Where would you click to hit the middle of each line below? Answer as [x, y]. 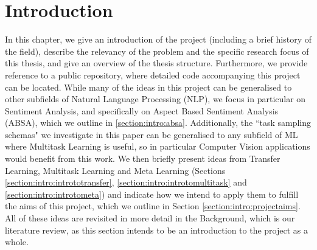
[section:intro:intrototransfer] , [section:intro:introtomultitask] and [126, 182]
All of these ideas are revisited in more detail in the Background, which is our [150, 218]
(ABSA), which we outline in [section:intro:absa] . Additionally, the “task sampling [158, 123]
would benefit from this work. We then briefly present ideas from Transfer [143, 158]
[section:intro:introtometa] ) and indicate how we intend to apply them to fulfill [152, 194]
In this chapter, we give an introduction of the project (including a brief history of [158, 39]
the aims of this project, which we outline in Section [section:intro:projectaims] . [153, 206]
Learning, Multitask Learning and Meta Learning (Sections [115, 170]
